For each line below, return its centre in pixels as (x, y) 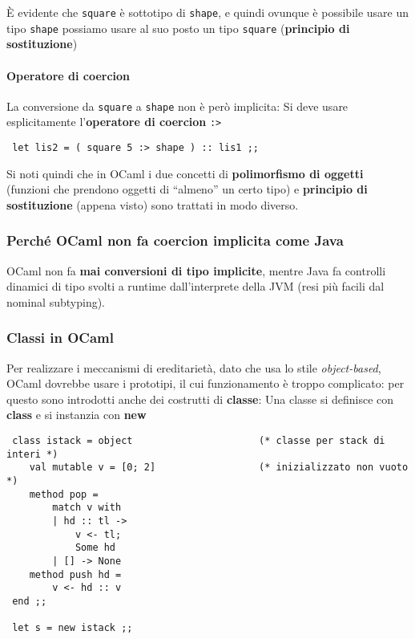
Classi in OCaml (60, 338)
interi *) (32, 454)
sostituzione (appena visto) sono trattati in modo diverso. (153, 204)
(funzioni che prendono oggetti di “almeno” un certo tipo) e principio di (187, 189)
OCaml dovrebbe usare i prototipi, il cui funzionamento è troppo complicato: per (205, 383)
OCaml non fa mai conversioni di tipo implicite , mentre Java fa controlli (196, 270)
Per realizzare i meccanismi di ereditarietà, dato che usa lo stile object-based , (194, 367)
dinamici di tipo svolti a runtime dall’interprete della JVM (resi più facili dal (195, 286)
